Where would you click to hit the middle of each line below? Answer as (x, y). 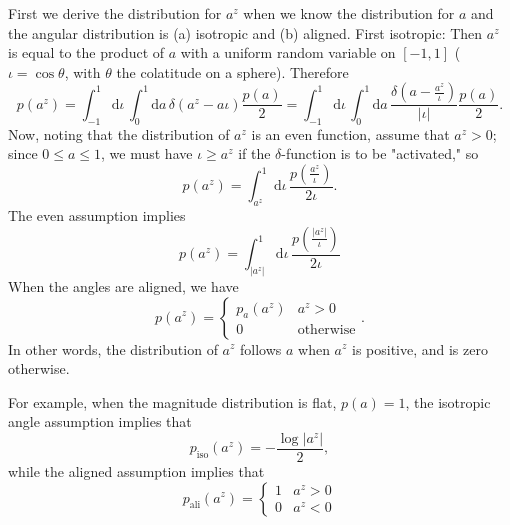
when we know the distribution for (349, 13)
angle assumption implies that (100, 421)
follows (260, 348)
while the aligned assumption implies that (136, 470)
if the (254, 153)
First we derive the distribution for (115, 13)
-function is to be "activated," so (380, 153)
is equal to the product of (86, 52)
